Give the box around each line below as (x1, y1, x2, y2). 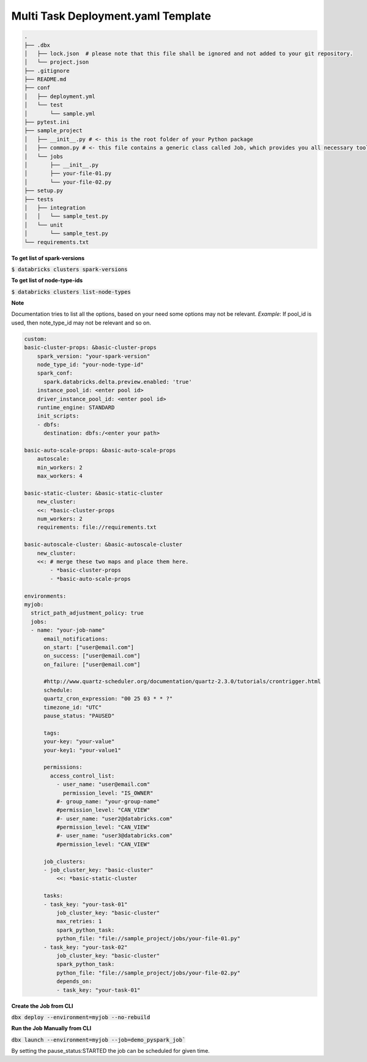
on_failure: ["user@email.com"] (43, 661, 141, 668)
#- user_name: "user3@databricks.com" (56, 832, 173, 839)
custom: (24, 335, 47, 342)
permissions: (43, 764, 83, 771)
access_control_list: (50, 772, 115, 779)
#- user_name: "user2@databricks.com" (56, 815, 173, 822)
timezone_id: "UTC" (43, 704, 102, 711)
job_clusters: (43, 858, 86, 865)
